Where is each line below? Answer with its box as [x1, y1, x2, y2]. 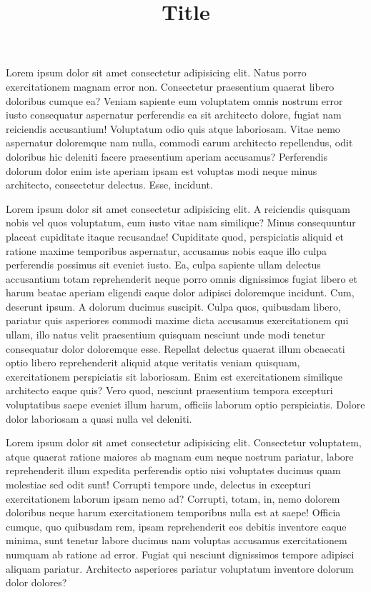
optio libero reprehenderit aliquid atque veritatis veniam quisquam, [6, 355, 300, 370]
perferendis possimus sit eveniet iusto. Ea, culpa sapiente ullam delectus [6, 257, 321, 272]
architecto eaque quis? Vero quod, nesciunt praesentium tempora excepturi [6, 383, 333, 398]
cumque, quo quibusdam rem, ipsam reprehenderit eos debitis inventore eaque [6, 518, 347, 533]
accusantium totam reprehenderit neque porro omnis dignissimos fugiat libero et [6, 271, 357, 286]
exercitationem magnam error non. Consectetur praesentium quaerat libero [6, 79, 335, 94]
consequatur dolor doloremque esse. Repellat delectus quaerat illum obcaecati [6, 341, 345, 356]
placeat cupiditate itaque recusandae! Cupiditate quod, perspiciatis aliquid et [6, 229, 344, 244]
